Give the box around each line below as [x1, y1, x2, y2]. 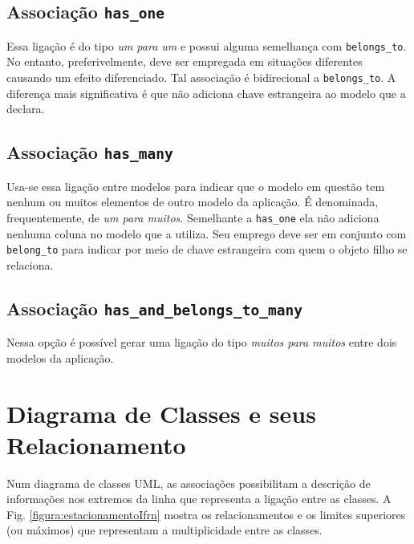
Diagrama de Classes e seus [6, 396, 316, 429]
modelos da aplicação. [6, 349, 114, 366]
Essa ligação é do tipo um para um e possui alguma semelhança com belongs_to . [6, 37, 407, 54]
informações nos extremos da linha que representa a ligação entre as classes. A [6, 490, 392, 507]
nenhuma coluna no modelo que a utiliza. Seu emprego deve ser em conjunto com [6, 225, 407, 242]
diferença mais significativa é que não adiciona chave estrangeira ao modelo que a [6, 84, 406, 101]
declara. [6, 100, 45, 117]
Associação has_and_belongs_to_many [6, 295, 302, 320]
